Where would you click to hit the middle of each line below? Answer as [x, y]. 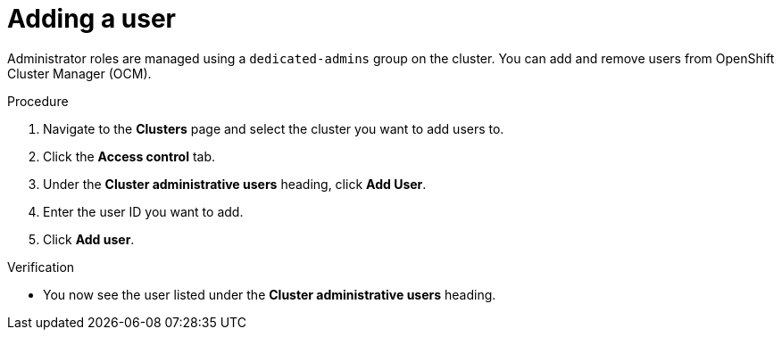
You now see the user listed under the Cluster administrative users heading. [270, 294]
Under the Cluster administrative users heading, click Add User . [235, 184]
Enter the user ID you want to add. [143, 211]
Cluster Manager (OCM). [79, 73]
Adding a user [92, 19]
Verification [41, 267]
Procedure [38, 101]
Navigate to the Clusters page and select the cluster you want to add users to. [274, 128]
